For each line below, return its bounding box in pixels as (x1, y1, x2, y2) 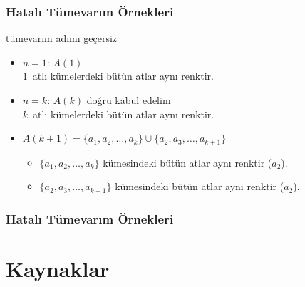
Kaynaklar (6, 254, 110, 283)
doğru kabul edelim (86, 93, 171, 107)
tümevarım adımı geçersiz (6, 31, 118, 46)
